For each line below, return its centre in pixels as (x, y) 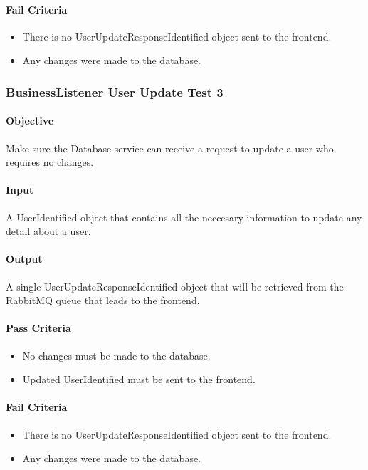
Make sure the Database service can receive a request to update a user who (170, 148)
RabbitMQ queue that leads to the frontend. (103, 300)
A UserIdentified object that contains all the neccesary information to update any (184, 217)
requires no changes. (50, 162)
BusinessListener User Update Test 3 (115, 92)
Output (24, 259)
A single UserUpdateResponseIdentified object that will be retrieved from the (175, 286)
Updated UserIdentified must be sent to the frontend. (139, 379)
